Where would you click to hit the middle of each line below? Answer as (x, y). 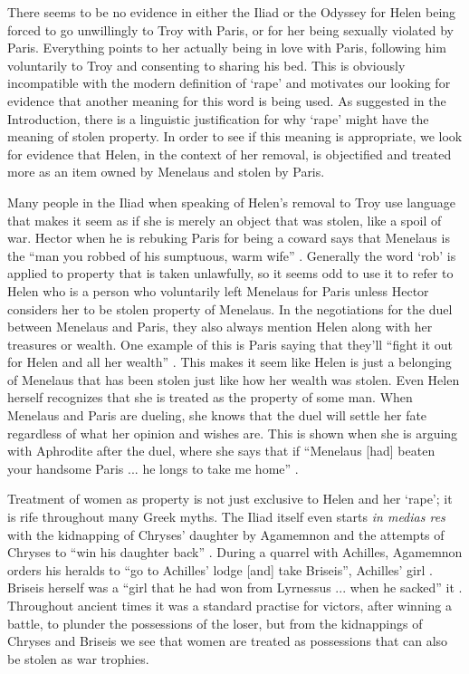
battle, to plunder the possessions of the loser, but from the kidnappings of (215, 623)
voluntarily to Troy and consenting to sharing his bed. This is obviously (206, 65)
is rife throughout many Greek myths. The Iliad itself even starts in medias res (226, 517)
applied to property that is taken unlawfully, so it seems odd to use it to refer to (230, 273)
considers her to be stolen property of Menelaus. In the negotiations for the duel (230, 308)
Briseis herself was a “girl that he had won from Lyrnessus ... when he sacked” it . (235, 587)
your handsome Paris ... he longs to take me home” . (153, 468)
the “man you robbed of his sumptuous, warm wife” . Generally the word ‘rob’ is (232, 255)
